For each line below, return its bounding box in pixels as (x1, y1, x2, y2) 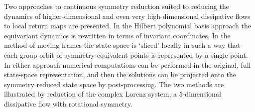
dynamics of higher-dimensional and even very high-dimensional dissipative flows (4, 10, 251, 21)
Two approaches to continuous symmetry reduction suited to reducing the (4, 1, 229, 11)
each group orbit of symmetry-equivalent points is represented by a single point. (4, 49, 248, 60)
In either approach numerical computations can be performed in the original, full (4, 59, 251, 70)
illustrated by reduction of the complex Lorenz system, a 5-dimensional (4, 89, 221, 99)
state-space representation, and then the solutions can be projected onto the (4, 69, 236, 80)
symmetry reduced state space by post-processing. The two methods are (4, 79, 224, 89)
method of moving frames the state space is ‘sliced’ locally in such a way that (4, 40, 241, 50)
